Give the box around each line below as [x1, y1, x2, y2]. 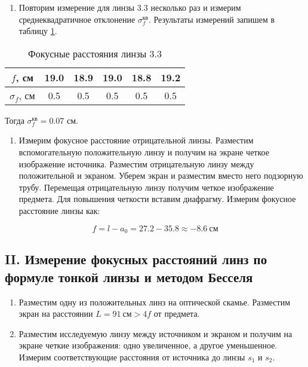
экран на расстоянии [19, 307, 93, 320]
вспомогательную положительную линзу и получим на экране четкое [19, 145, 269, 158]
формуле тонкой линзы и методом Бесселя [5, 267, 253, 286]
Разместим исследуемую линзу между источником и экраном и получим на [19, 327, 292, 340]
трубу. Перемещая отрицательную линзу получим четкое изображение [19, 181, 274, 193]
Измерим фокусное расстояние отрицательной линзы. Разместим [19, 134, 254, 146]
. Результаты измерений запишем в [148, 13, 275, 25]
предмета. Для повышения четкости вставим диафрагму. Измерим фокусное [19, 192, 296, 205]
